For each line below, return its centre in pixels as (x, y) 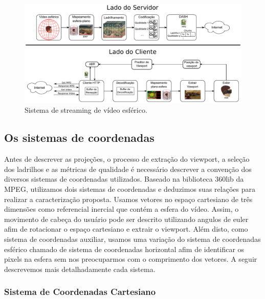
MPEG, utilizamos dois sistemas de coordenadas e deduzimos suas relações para (130, 189)
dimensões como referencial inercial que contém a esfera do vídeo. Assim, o (122, 209)
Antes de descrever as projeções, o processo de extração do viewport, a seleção (127, 159)
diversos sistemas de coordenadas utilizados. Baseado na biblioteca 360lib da (124, 179)
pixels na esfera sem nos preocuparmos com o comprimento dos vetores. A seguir (131, 259)
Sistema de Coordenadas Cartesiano (80, 292)
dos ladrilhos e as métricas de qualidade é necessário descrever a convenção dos (128, 169)
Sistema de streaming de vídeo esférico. (86, 110)
